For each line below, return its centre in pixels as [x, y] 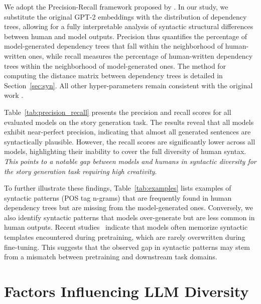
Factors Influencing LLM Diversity [126, 291]
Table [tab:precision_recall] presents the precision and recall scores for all [118, 112]
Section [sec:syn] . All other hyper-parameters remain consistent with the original [128, 85]
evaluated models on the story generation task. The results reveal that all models [129, 122]
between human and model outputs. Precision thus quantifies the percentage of [125, 36]
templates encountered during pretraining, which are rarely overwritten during [125, 237]
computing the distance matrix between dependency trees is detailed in [113, 75]
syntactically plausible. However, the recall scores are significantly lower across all [130, 141]
